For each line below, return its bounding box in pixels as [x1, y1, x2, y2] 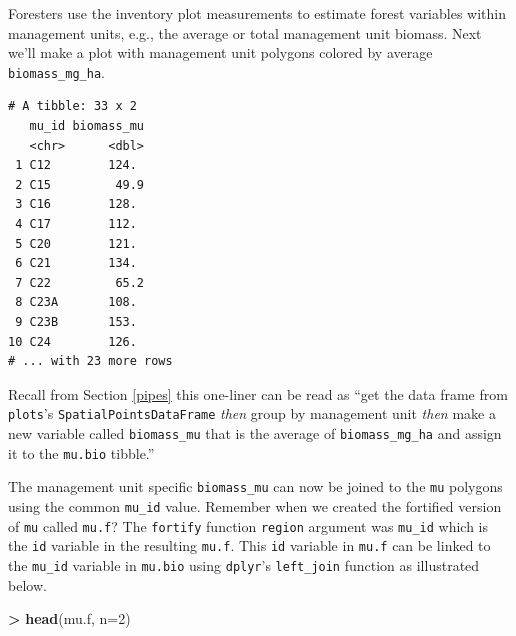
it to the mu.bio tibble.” [8, 442, 155, 463]
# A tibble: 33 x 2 [8, 99, 137, 114]
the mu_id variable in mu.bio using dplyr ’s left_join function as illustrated [8, 554, 480, 575]
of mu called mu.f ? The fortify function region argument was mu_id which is [8, 515, 489, 536]
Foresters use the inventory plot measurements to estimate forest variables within [8, 3, 506, 23]
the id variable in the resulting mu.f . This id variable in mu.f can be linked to [8, 535, 491, 556]
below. [8, 574, 47, 595]
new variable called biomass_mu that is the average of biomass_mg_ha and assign [8, 423, 502, 443]
